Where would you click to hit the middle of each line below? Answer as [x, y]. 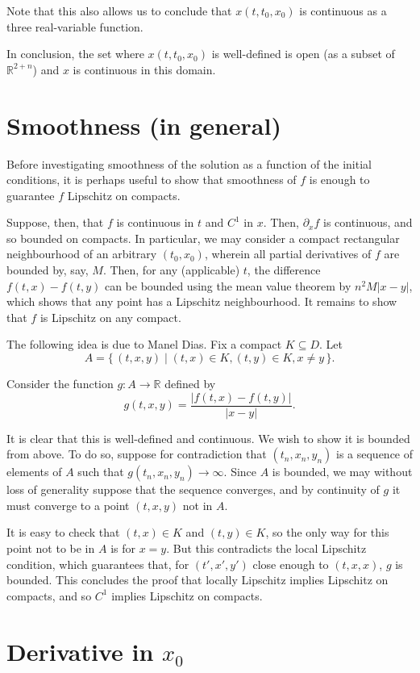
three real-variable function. [75, 26]
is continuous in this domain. [144, 69]
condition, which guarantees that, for [98, 564]
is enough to [339, 180]
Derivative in [80, 651]
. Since [240, 472]
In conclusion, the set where [75, 54]
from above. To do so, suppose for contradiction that [137, 454]
